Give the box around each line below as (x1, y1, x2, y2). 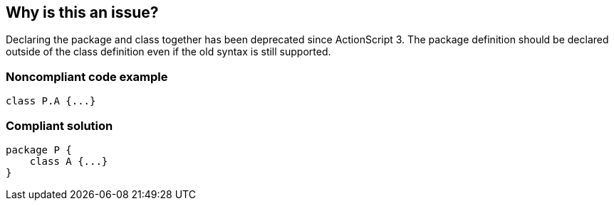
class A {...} (29, 155, 108, 167)
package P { (6, 143, 72, 156)
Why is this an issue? (6, 4, 159, 21)
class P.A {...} (6, 95, 96, 107)
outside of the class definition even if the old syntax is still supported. (6, 45, 331, 58)
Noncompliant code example (6, 69, 168, 84)
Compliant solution (6, 118, 113, 133)
